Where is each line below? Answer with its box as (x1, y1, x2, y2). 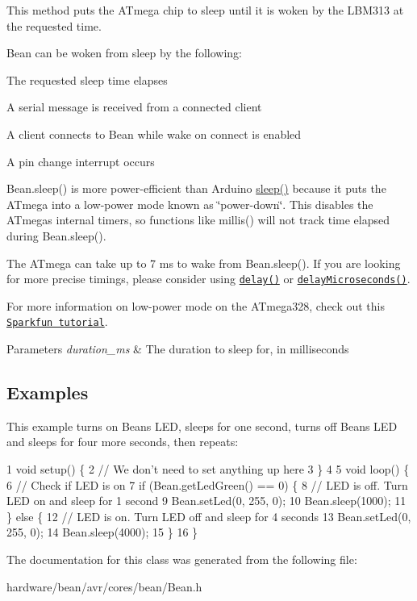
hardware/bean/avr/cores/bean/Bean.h (6, 578, 202, 595)
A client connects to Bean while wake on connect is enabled (6, 125, 302, 142)
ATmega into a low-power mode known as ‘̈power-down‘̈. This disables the (6, 195, 373, 212)
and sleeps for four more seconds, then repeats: (6, 433, 239, 450)
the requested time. (6, 17, 102, 34)
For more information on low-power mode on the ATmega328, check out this (6, 297, 386, 314)
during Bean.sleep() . (6, 227, 106, 244)
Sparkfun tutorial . (6, 313, 108, 330)
